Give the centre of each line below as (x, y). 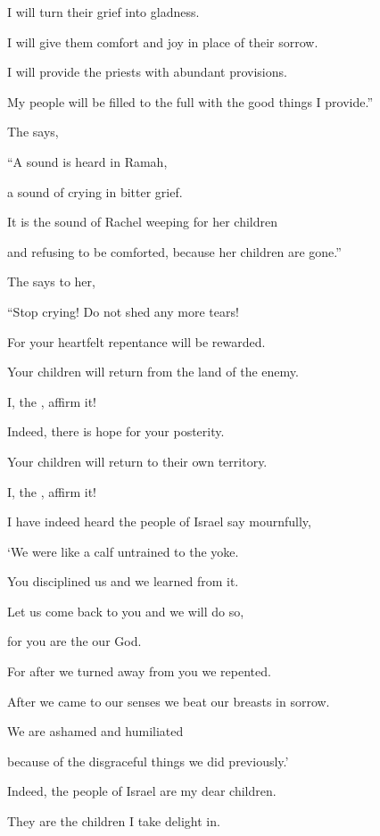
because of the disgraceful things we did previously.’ (148, 761)
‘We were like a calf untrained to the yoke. (123, 551)
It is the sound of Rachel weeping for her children (143, 222)
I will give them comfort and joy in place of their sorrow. (163, 41)
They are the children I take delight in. (114, 821)
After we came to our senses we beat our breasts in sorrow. (169, 701)
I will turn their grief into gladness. (103, 12)
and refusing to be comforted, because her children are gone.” (174, 251)
